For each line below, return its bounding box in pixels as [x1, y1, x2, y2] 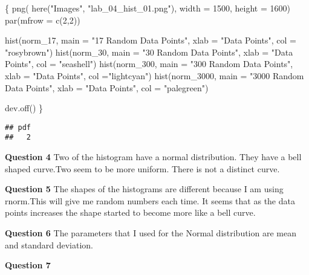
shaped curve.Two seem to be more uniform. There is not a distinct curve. [5, 162, 280, 175]
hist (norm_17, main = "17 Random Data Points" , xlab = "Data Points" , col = [5, 34, 296, 47]
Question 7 [5, 259, 51, 271]
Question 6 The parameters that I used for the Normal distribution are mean [5, 227, 296, 239]
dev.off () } [5, 102, 44, 114]
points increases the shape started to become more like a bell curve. [5, 206, 256, 219]
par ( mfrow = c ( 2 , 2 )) [5, 13, 80, 26]
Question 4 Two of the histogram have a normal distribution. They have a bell [5, 150, 302, 163]
